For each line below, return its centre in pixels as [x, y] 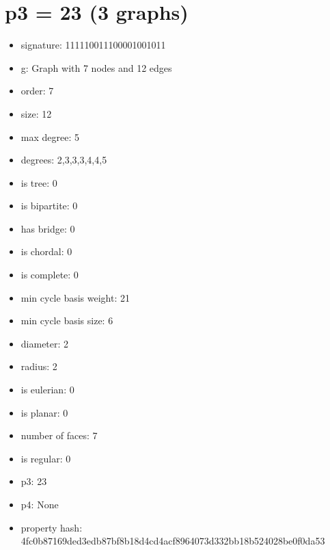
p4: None [40, 504]
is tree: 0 [39, 182]
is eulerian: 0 [47, 390]
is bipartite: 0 [49, 206]
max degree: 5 [50, 136]
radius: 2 [39, 366]
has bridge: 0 [48, 228]
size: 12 [36, 113]
